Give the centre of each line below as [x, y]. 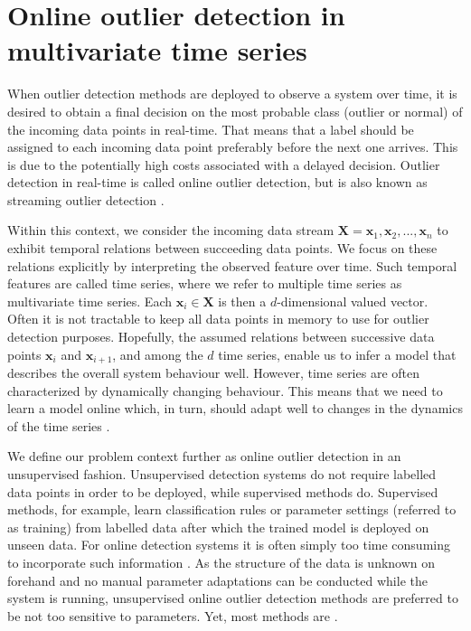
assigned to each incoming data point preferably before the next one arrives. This [233, 147]
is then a [242, 301]
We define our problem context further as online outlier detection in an [204, 456]
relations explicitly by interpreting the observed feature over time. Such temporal [232, 265]
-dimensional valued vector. [353, 301]
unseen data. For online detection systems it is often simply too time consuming [229, 545]
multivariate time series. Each [90, 301]
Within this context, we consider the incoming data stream [171, 230]
